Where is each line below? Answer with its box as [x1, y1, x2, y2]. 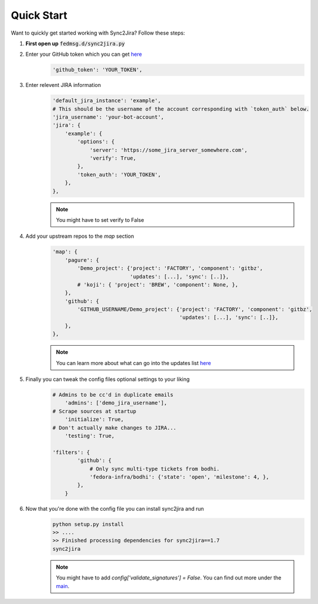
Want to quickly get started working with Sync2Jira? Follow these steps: [11, 29, 185, 36]
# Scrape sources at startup [52, 408, 137, 414]
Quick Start [11, 9, 67, 22]
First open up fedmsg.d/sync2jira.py [25, 40, 126, 47]
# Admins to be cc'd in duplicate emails [52, 391, 174, 398]
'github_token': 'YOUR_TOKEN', [52, 66, 143, 73]
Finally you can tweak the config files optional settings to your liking [25, 376, 190, 383]
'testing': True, [65, 432, 115, 439]
